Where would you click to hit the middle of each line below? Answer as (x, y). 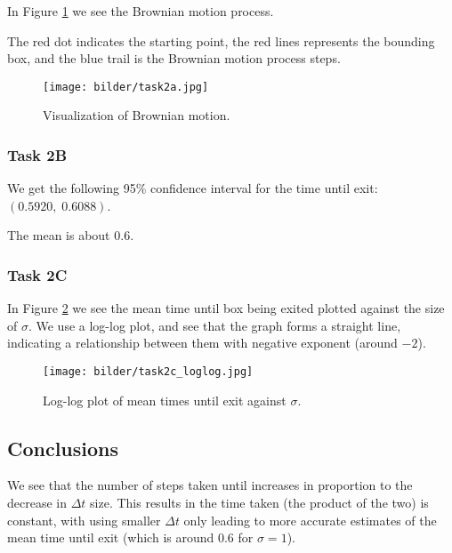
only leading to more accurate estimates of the (310, 520)
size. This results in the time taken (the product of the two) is (259, 503)
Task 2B (37, 154)
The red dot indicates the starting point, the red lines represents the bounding (221, 40)
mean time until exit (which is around (111, 537)
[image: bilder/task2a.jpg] (126, 87)
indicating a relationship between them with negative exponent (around (202, 343)
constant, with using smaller (84, 520)
